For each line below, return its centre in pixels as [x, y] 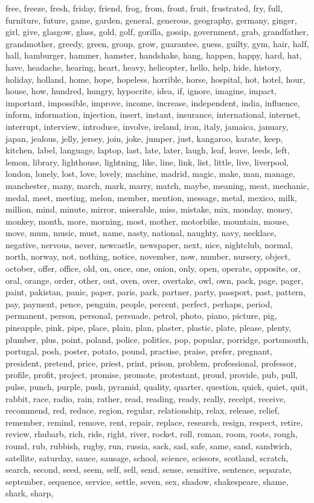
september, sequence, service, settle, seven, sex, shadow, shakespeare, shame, [147, 481]
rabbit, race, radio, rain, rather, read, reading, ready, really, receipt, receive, [146, 398]
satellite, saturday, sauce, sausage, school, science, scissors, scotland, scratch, [147, 457]
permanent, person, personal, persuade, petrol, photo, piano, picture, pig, [141, 316]
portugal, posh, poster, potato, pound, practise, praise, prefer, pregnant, [139, 351]
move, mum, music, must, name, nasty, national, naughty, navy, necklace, [141, 233]
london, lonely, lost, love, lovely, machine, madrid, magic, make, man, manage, [150, 174]
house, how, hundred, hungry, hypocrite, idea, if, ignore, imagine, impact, [141, 91]
